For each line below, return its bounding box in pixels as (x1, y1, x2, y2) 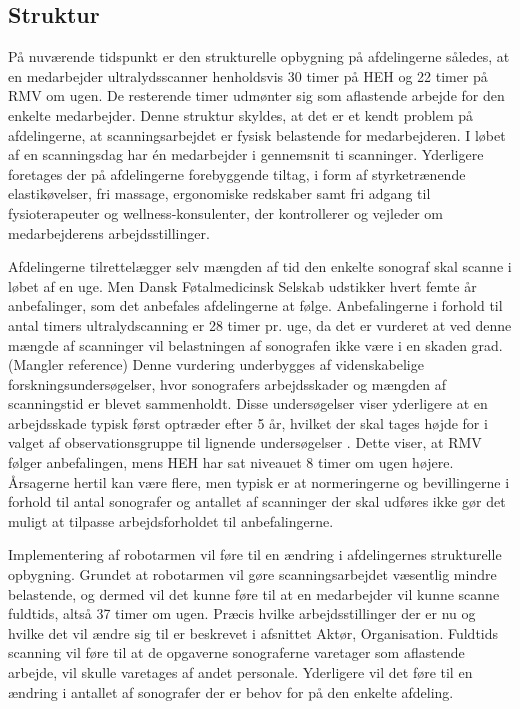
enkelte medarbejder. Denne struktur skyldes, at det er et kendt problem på (8, 104, 473, 125)
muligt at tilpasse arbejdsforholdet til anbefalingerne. (8, 510, 334, 531)
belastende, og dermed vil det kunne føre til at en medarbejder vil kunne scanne (8, 583, 500, 604)
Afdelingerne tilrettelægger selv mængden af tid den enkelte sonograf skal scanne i (8, 256, 512, 277)
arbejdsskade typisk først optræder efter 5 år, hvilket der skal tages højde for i (8, 412, 488, 433)
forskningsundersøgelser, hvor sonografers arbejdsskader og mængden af (8, 373, 447, 394)
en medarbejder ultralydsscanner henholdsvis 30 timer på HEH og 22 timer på (8, 65, 488, 86)
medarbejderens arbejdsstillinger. (8, 222, 210, 243)
